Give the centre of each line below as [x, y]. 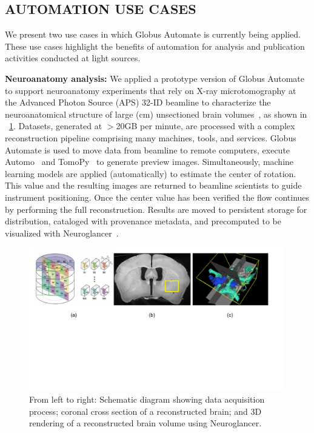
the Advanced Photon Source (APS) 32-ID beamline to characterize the [138, 102]
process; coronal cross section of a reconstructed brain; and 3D [145, 411]
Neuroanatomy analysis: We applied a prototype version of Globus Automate [155, 78]
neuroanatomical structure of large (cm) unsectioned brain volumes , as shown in [156, 114]
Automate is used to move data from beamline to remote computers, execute [148, 149]
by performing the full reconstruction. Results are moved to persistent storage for [156, 209]
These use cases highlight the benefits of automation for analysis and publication [155, 46]
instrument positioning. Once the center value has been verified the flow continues [157, 197]
